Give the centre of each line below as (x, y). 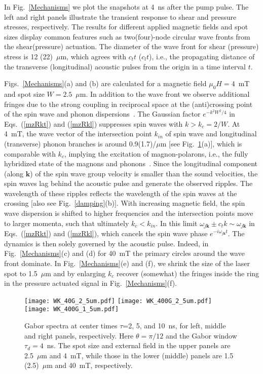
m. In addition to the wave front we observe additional (165, 93)
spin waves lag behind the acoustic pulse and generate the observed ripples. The (128, 183)
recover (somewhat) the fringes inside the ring (188, 273)
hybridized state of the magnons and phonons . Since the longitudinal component (131, 163)
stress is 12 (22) (28, 56)
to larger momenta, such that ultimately (67, 223)
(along (14, 173)
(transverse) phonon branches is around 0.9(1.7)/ (80, 143)
